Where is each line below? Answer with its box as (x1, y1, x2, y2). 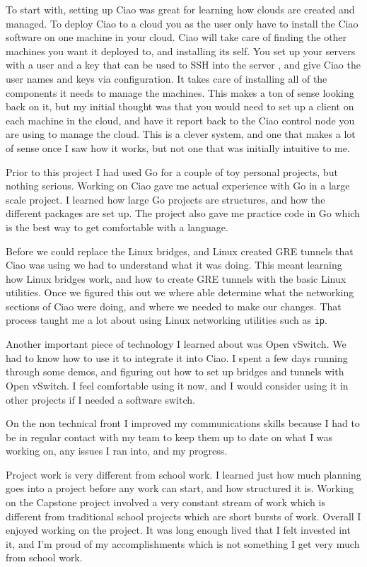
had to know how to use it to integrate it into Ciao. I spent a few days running (6, 350, 348, 365)
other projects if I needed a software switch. (6, 392, 195, 407)
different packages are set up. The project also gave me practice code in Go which (6, 206, 360, 221)
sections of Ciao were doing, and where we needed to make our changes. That (6, 298, 342, 313)
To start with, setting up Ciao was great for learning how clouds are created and (6, 2, 355, 16)
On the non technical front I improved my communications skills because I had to (6, 416, 360, 431)
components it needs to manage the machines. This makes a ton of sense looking (6, 85, 354, 100)
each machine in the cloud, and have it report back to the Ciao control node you (6, 112, 355, 127)
